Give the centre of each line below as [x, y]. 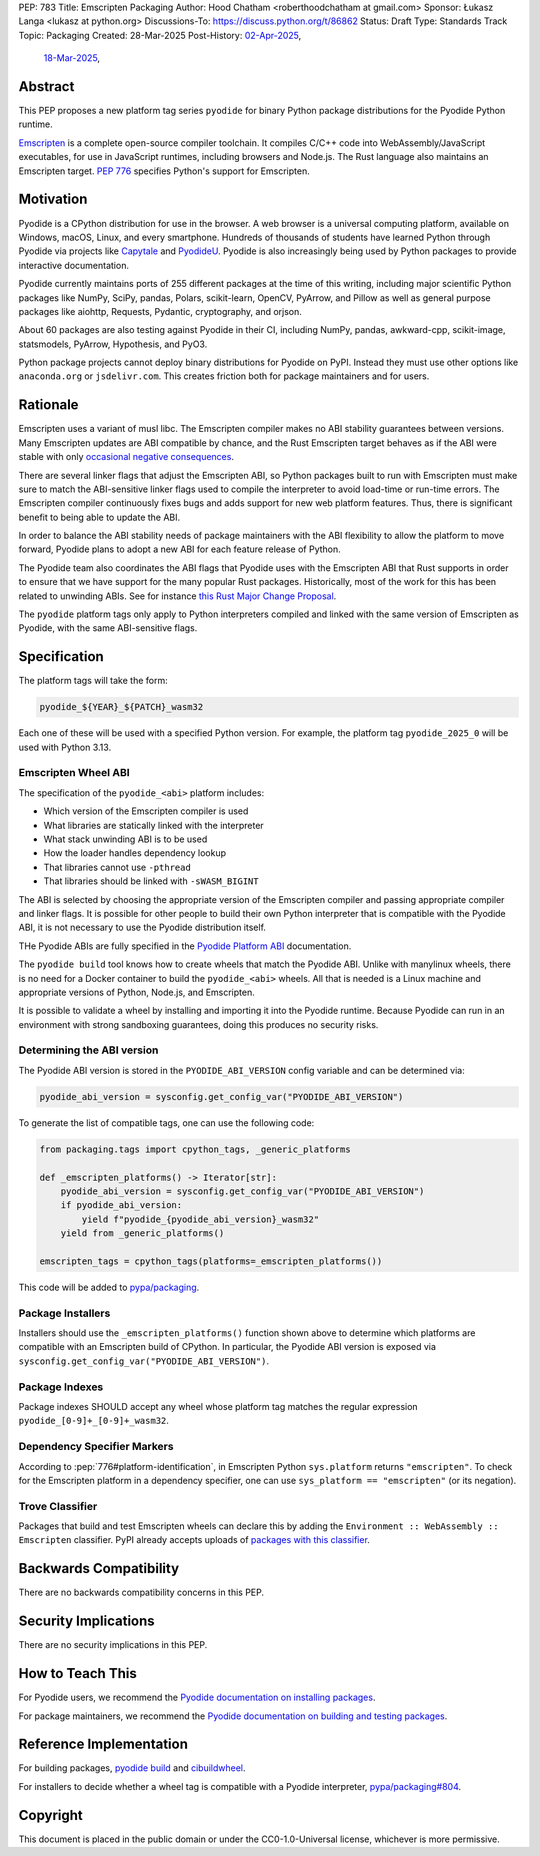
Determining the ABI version [88, 1050]
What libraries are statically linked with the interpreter [153, 825]
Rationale [48, 405]
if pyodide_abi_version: [121, 1205]
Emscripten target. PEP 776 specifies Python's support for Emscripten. [164, 171]
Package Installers [64, 1313]
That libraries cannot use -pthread [117, 867]
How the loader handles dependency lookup [135, 853]
